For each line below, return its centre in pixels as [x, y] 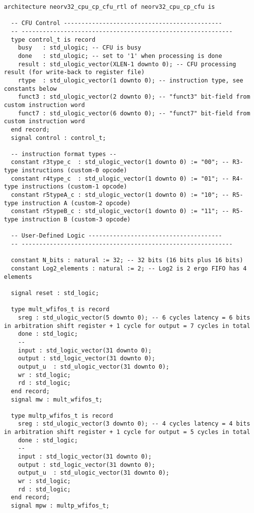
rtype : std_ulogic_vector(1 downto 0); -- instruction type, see [130, 80]
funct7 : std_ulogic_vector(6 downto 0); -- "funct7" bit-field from [134, 113]
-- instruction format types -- [64, 154]
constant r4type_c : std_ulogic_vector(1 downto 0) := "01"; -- [120, 178]
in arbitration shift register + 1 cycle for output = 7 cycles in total [127, 326]
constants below [30, 89]
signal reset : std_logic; [55, 293]
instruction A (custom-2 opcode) [76, 203]
